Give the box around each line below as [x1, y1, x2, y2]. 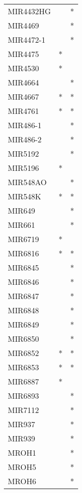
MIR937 [8, 418, 35, 430]
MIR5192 [8, 148, 39, 159]
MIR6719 [8, 233, 39, 245]
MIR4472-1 [8, 34, 46, 45]
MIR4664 [8, 77, 39, 88]
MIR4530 [8, 62, 39, 74]
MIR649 [8, 205, 35, 216]
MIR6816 [8, 247, 39, 259]
